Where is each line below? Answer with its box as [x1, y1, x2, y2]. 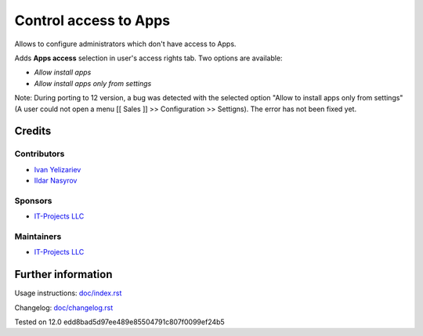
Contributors [14, 149, 65, 160]
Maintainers [14, 231, 62, 242]
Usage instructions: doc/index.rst [14, 288, 122, 298]
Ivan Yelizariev [34, 164, 81, 174]
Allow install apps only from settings [34, 78, 152, 88]
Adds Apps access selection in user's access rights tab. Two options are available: [14, 53, 283, 63]
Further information [14, 268, 113, 281]
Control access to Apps [14, 12, 171, 29]
